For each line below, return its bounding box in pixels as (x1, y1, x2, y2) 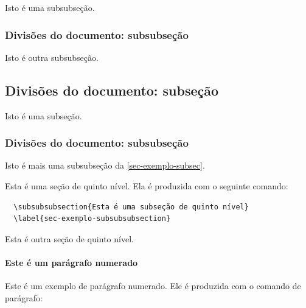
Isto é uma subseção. (5, 109, 82, 122)
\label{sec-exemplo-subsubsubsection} (13, 214, 171, 223)
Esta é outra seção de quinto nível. (5, 232, 134, 245)
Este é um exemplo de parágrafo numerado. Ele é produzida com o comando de (5, 279, 301, 292)
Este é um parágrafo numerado (5, 256, 138, 268)
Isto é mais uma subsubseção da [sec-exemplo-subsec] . (5, 159, 205, 172)
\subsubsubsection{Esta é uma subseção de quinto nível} (13, 202, 249, 211)
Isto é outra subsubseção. (5, 51, 99, 63)
